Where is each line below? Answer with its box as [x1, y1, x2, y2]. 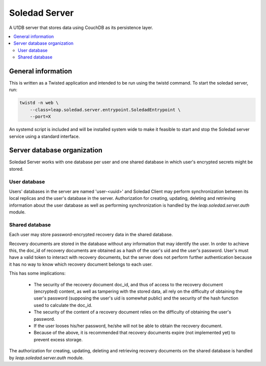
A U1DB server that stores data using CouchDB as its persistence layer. [9, 25, 153, 30]
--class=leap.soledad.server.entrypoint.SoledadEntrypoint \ [30, 107, 181, 113]
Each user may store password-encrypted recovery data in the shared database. [9, 232, 173, 238]
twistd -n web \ [19, 100, 59, 106]
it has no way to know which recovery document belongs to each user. [9, 261, 153, 267]
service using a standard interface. [9, 133, 80, 139]
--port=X [30, 114, 51, 120]
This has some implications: [9, 271, 66, 276]
